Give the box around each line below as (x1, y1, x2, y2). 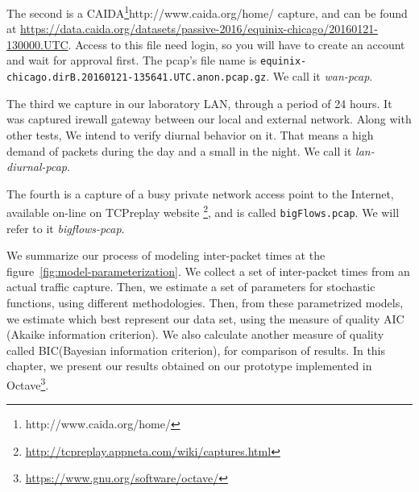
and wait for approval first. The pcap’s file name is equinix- (6, 52, 307, 69)
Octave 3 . (6, 373, 49, 393)
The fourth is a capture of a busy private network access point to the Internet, (6, 185, 394, 202)
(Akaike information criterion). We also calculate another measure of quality (6, 326, 384, 343)
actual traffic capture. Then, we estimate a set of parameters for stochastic (6, 278, 375, 295)
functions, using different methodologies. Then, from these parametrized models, (6, 294, 404, 311)
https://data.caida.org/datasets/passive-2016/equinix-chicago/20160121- (20, 20, 378, 37)
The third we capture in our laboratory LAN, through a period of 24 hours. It (6, 94, 392, 111)
